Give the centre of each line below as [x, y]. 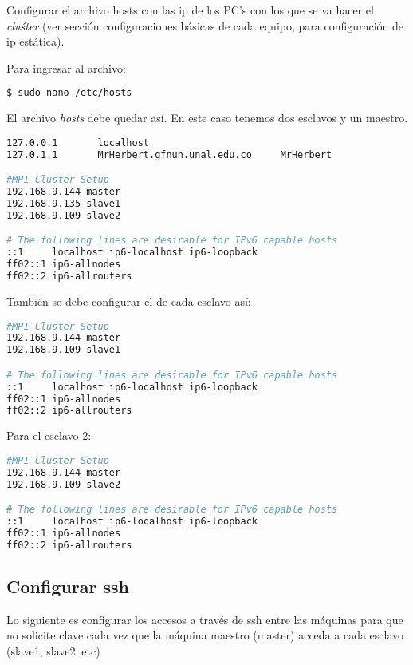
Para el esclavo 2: [49, 435]
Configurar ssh [68, 586]
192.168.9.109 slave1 [64, 350]
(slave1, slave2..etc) [53, 651]
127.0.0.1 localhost [78, 142]
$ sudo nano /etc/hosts [69, 93]
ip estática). [35, 41]
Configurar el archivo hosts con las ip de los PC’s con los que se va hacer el [190, 10]
